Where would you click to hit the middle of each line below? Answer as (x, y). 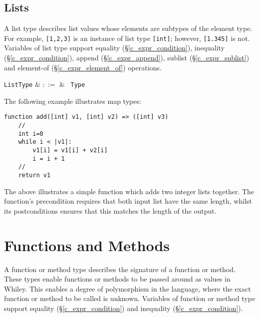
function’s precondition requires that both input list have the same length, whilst (128, 201)
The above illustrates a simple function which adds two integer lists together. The (129, 191)
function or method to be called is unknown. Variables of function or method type (130, 298)
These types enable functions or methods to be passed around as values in (117, 279)
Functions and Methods (87, 245)
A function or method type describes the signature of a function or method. (120, 269)
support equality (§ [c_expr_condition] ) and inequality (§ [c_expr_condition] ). (124, 308)
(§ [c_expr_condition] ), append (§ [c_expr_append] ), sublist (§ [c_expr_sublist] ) (127, 58)
